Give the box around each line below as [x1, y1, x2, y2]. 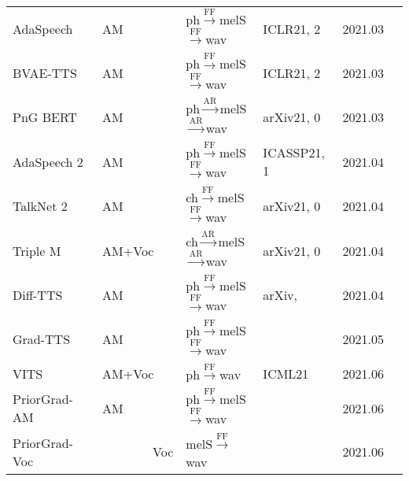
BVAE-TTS [13, 64, 77, 83]
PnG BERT [13, 108, 77, 127]
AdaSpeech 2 [13, 152, 83, 171]
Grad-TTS [13, 330, 71, 349]
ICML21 [263, 364, 309, 383]
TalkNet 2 [13, 197, 68, 216]
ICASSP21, [263, 143, 325, 162]
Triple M [13, 241, 61, 260]
